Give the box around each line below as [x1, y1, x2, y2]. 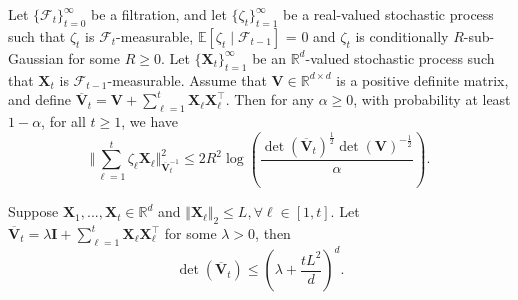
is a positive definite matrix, [336, 69, 509, 90]
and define [8, 89, 72, 110]
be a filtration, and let [91, 4, 227, 24]
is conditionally [355, 25, 449, 46]
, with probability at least [353, 89, 511, 110]
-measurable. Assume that [107, 69, 267, 90]
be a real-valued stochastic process [283, 4, 494, 24]
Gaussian [8, 47, 64, 68]
